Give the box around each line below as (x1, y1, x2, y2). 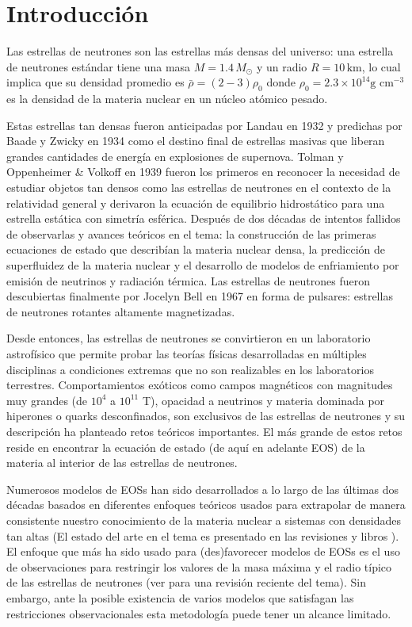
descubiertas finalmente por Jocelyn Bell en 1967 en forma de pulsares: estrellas (6, 288, 393, 304)
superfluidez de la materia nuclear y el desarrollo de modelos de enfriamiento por (6, 257, 399, 273)
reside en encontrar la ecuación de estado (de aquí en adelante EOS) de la (6, 438, 365, 455)
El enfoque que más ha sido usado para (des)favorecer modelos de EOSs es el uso (6, 543, 400, 560)
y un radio (256, 58, 307, 75)
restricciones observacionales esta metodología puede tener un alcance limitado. (6, 605, 391, 621)
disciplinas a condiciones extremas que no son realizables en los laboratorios (6, 361, 374, 377)
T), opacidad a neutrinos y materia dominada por (142, 392, 385, 408)
